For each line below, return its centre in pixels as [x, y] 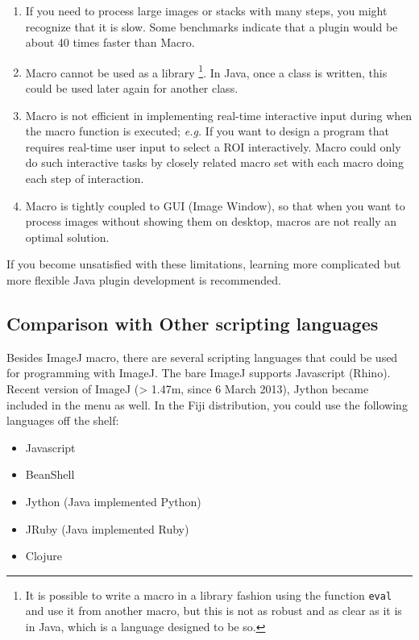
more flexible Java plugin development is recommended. [144, 279]
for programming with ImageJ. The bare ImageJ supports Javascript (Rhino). [199, 373]
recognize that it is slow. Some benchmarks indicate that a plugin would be [212, 26]
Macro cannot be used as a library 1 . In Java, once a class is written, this [206, 71]
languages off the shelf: [63, 420]
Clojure [44, 556]
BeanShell [50, 474]
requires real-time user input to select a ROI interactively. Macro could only [213, 146]
